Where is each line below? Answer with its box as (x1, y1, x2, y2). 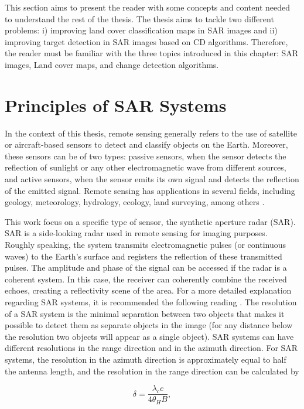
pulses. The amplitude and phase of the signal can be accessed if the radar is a (5, 261, 287, 274)
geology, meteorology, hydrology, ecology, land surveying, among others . (5, 196, 265, 208)
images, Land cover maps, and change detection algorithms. (5, 58, 219, 70)
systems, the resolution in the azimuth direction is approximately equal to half (5, 353, 286, 365)
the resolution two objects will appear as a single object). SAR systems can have (5, 330, 294, 342)
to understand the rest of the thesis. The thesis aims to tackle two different (5, 12, 274, 25)
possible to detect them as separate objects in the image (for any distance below (5, 319, 293, 331)
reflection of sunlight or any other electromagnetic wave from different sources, (5, 161, 286, 173)
